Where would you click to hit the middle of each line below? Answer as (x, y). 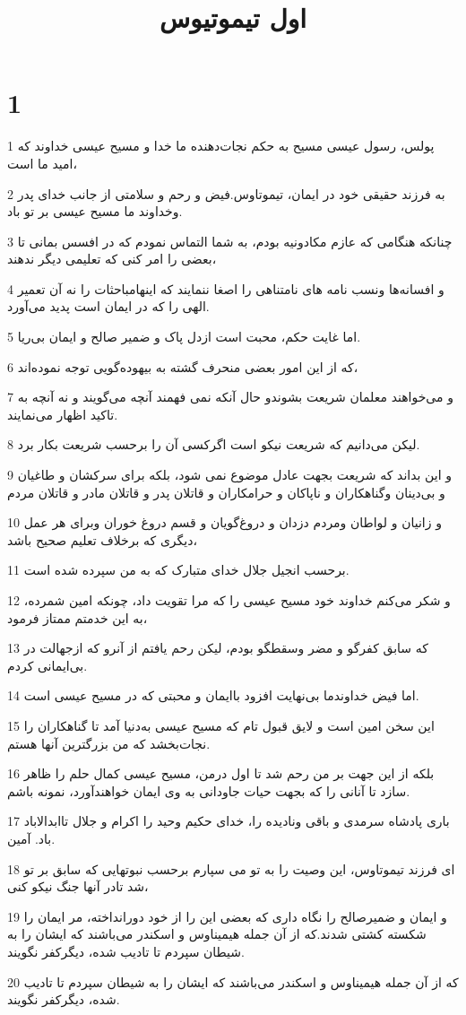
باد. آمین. (31, 838)
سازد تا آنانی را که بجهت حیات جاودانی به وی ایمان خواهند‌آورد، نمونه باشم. (209, 790)
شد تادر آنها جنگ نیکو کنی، (78, 886)
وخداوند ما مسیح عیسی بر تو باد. (95, 211)
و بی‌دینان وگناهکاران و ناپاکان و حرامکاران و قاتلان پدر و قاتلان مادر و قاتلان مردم (226, 492)
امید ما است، (42, 163)
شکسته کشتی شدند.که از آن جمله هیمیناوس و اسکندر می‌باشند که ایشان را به (217, 934)
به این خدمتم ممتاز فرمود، (78, 617)
